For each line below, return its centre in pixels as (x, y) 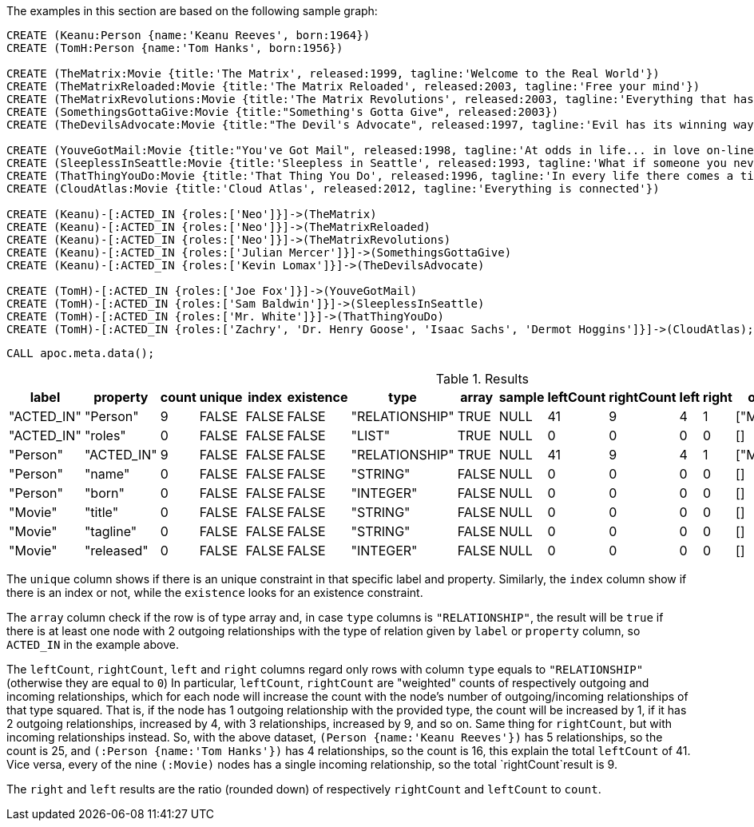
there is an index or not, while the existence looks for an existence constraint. (215, 592)
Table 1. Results (482, 379)
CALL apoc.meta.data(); (81, 353)
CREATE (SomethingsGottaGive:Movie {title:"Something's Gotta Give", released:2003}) (283, 112)
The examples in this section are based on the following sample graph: (192, 11)
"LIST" (371, 435)
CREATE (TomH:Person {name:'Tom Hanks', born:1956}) (175, 48)
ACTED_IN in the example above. (93, 644)
